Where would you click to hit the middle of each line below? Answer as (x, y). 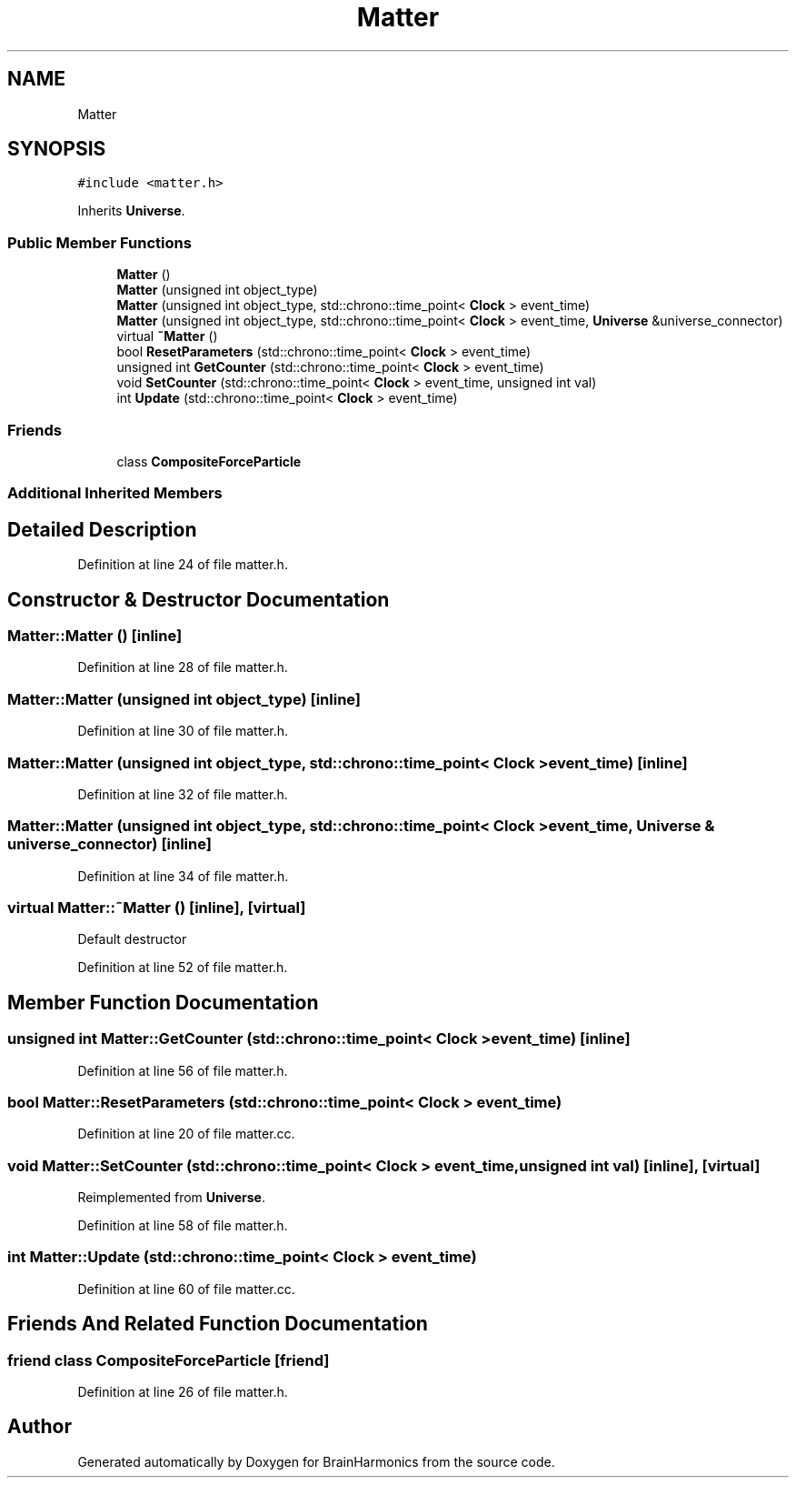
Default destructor (132, 939)
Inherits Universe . (131, 211)
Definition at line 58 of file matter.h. (183, 1226)
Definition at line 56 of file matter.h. (183, 1070)
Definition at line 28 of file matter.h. (183, 667)
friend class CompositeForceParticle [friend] (169, 1360)
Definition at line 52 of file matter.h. (183, 968)
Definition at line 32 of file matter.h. (183, 794)
